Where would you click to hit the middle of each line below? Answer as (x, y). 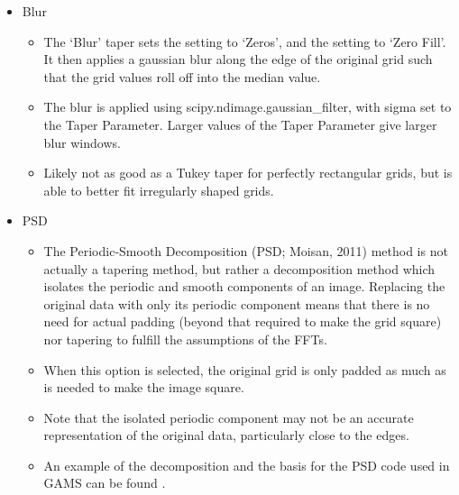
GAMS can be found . (105, 483)
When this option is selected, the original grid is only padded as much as (245, 369)
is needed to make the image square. (144, 387)
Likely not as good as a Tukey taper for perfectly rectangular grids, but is (248, 173)
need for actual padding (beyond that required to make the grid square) (243, 321)
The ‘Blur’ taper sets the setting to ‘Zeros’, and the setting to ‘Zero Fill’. (245, 41)
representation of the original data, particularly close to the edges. (226, 435)
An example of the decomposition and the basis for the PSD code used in (247, 465)
